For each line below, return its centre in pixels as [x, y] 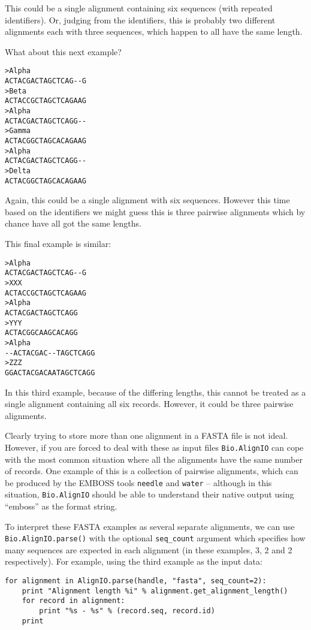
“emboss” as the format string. [61, 506]
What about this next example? [63, 51]
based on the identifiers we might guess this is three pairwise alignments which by [155, 211]
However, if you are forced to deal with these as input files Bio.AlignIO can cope [154, 447]
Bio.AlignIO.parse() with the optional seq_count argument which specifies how [155, 538]
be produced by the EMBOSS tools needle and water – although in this [138, 482]
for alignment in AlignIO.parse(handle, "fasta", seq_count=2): [136, 581]
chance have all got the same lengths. [73, 223]
